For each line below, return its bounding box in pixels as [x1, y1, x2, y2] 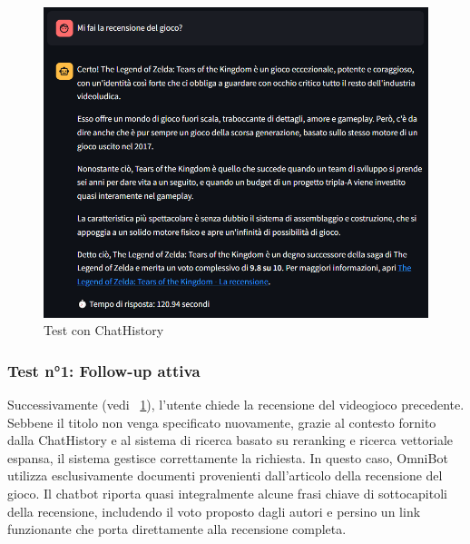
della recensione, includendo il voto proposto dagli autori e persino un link [7, 501, 421, 520]
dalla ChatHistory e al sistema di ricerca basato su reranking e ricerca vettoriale [7, 430, 454, 450]
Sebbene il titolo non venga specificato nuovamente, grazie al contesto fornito [7, 412, 436, 431]
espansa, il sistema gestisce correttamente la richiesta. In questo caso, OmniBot [7, 448, 448, 467]
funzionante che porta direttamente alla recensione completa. [7, 519, 347, 539]
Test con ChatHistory [44, 321, 164, 340]
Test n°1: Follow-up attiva [7, 359, 201, 381]
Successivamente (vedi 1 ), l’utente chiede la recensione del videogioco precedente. [7, 395, 465, 414]
